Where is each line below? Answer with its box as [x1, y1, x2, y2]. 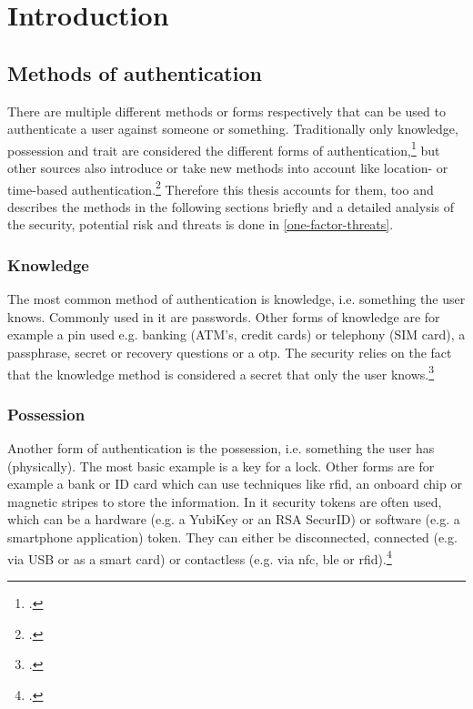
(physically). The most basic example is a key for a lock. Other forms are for [7, 456, 435, 475]
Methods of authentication [7, 58, 262, 86]
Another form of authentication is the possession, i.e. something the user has [7, 439, 435, 458]
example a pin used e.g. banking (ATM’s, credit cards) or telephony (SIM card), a [7, 325, 466, 344]
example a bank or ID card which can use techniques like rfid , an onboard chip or [7, 474, 462, 493]
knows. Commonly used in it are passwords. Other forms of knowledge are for [7, 307, 440, 326]
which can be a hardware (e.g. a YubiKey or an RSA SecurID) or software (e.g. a [7, 510, 460, 529]
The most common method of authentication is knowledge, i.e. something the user [7, 289, 466, 309]
